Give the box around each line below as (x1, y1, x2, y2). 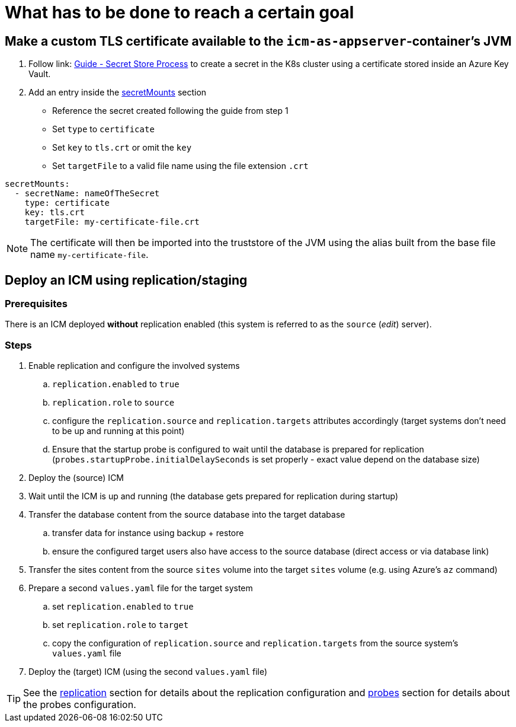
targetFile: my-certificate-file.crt (24, 217, 200, 227)
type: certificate (24, 198, 110, 208)
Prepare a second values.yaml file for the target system (28, 583, 253, 594)
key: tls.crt (24, 208, 85, 218)
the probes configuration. (23, 699, 136, 711)
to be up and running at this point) (52, 426, 185, 436)
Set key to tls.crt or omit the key (52, 142, 192, 153)
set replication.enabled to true (52, 601, 194, 612)
